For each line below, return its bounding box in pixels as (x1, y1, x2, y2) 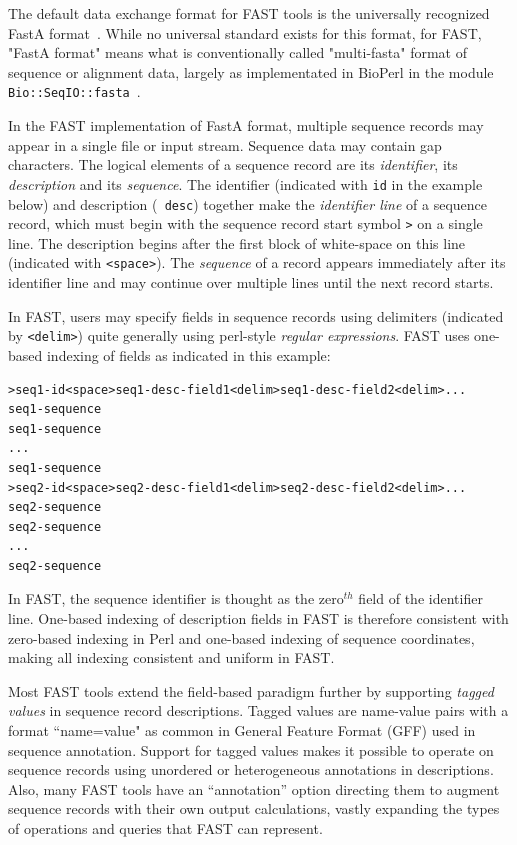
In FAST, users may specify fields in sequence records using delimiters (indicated (8, 305, 504, 326)
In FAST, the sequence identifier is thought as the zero (8, 588, 344, 609)
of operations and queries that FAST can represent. (8, 818, 323, 838)
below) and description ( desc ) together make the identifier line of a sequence (8, 193, 488, 214)
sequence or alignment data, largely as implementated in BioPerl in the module (8, 61, 494, 82)
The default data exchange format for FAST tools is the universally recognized (8, 3, 490, 23)
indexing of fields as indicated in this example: (46, 344, 331, 365)
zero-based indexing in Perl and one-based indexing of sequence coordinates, (8, 627, 475, 648)
